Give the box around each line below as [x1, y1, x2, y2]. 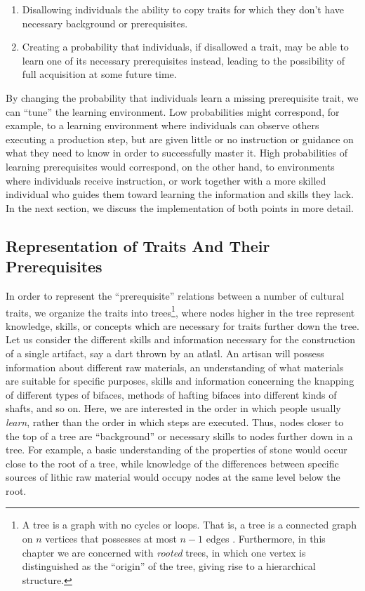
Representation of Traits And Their [6, 234, 270, 256]
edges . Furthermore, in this [206, 531, 326, 546]
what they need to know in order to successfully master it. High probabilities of [6, 145, 348, 160]
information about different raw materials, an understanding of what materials [6, 359, 344, 374]
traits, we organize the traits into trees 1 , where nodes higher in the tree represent [6, 303, 355, 319]
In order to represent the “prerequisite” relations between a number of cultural [6, 288, 345, 303]
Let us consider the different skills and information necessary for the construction [6, 332, 355, 347]
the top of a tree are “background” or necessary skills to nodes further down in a [6, 428, 353, 443]
